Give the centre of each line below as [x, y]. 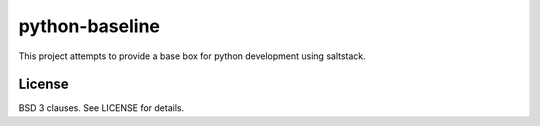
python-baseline [89, 26]
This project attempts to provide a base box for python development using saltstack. [192, 56]
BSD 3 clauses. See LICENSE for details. [101, 108]
